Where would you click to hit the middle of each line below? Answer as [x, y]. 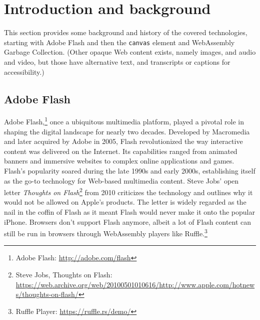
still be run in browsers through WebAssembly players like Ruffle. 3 [106, 232]
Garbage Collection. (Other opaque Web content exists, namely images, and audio [130, 52]
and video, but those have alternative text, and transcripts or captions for [117, 61]
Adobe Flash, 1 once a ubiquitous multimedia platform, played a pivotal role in [124, 121]
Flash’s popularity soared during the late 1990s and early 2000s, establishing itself [130, 170]
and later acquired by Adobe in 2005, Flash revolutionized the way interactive [123, 141]
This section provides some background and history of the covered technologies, [126, 32]
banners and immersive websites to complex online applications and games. [119, 161]
